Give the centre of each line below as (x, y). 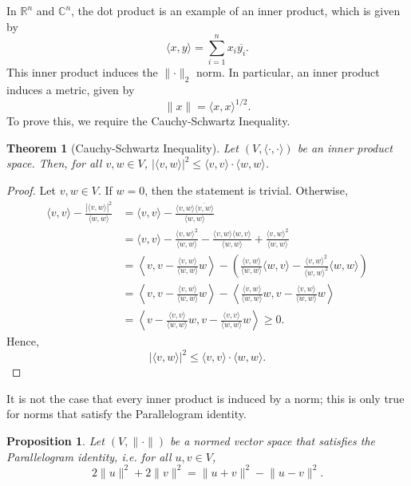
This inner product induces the (82, 72)
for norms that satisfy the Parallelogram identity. (126, 414)
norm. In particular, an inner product (288, 72)
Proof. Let (31, 190)
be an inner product (345, 147)
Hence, (23, 341)
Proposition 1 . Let (55, 440)
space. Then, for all (54, 163)
